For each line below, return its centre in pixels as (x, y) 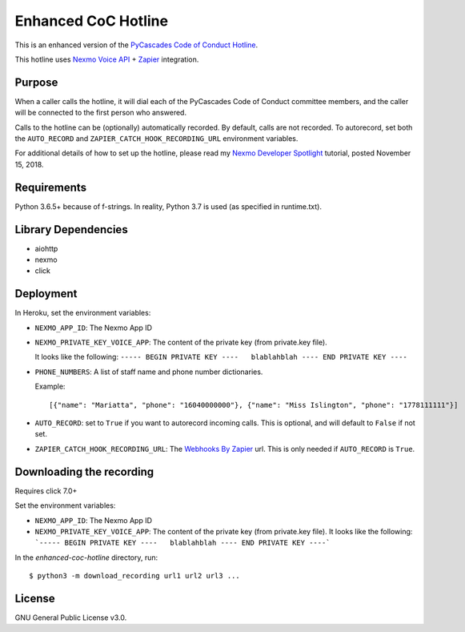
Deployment (46, 294)
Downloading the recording (84, 471)
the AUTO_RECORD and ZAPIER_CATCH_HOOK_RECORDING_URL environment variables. (156, 139)
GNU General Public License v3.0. (71, 618)
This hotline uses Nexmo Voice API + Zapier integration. (107, 59)
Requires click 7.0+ (46, 491)
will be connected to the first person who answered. (101, 113)
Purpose (36, 82)
